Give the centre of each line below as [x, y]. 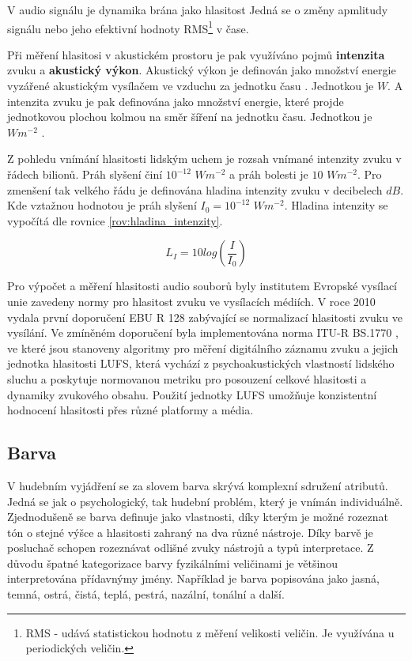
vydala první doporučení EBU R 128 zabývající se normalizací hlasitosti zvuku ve [205, 317]
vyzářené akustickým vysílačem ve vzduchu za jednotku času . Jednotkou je [191, 86]
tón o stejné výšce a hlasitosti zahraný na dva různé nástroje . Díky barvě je [190, 532]
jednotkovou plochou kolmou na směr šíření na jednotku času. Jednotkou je [190, 117]
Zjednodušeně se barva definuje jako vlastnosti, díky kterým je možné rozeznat [198, 517]
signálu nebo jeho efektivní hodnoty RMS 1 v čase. [128, 27]
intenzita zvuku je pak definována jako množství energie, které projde [176, 101]
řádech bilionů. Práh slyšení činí [85, 174]
